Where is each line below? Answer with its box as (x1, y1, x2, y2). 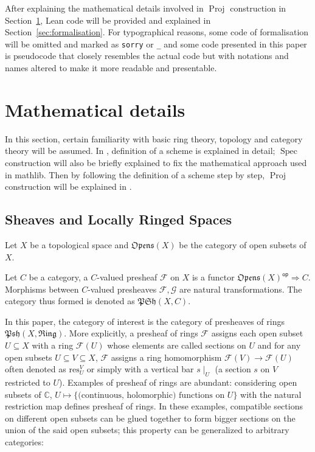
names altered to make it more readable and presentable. (5, 61, 217, 74)
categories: (5, 436, 44, 448)
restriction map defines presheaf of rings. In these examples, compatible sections (5, 400, 303, 412)
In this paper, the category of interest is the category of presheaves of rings (5, 315, 285, 327)
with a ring (32, 339, 74, 352)
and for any (257, 339, 301, 352)
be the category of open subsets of (179, 238, 306, 251)
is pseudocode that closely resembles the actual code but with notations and (5, 49, 289, 62)
